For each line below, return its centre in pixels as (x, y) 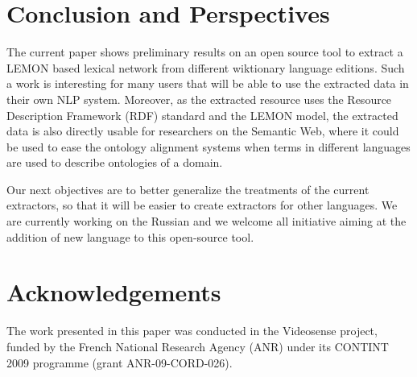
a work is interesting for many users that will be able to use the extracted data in (208, 83)
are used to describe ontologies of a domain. (115, 162)
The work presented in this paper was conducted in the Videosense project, (192, 331)
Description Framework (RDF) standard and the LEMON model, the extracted (202, 115)
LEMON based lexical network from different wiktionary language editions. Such (206, 67)
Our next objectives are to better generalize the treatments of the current (188, 189)
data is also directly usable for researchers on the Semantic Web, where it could (203, 131)
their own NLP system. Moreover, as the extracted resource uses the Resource (199, 99)
